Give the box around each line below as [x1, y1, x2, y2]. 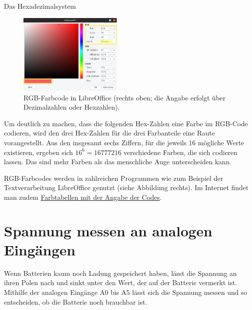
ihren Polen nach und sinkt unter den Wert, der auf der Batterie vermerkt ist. [4, 277, 237, 288]
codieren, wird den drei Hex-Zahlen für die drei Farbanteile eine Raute [4, 128, 215, 138]
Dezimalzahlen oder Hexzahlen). [23, 102, 120, 112]
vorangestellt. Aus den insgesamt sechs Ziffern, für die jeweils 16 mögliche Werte [4, 137, 244, 147]
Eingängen [4, 239, 76, 259]
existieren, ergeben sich [4, 147, 73, 157]
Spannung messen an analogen [4, 220, 212, 240]
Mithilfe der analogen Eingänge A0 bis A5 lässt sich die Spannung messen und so [4, 287, 247, 297]
